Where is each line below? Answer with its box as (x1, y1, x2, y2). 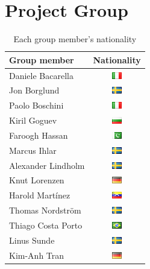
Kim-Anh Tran (9, 248, 64, 261)
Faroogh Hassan (9, 128, 68, 141)
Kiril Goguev (9, 114, 57, 127)
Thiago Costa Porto (9, 219, 83, 231)
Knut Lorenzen (9, 174, 64, 186)
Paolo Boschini (9, 99, 64, 112)
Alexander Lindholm (9, 159, 85, 171)
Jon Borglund (9, 84, 60, 97)
